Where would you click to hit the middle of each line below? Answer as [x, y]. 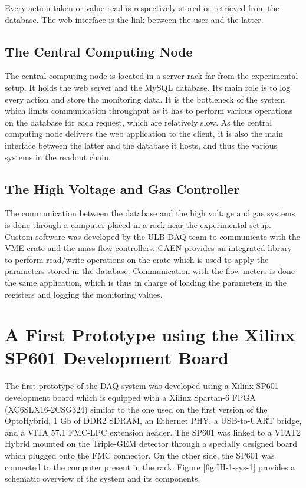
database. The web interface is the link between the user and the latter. [134, 19]
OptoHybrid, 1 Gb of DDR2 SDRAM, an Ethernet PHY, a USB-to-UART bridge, [153, 421]
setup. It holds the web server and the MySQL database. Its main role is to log [148, 87]
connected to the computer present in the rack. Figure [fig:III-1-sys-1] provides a [150, 466]
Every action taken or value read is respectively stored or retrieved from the [142, 8]
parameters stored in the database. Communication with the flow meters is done [150, 271]
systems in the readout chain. [58, 156]
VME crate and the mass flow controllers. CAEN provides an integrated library [149, 248]
